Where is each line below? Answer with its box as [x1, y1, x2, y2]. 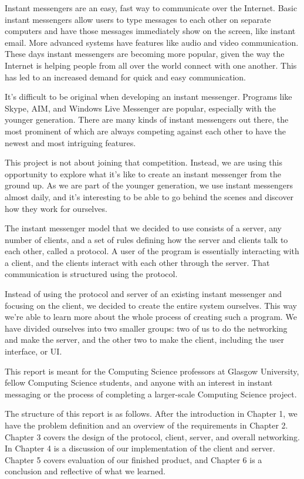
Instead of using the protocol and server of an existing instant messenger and [5, 288, 282, 300]
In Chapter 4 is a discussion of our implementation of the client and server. [5, 442, 275, 454]
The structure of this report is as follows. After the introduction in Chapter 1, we [5, 407, 298, 420]
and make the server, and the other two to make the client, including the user [5, 333, 284, 346]
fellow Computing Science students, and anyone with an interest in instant [5, 376, 273, 389]
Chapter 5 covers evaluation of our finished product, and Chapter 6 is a [5, 453, 262, 465]
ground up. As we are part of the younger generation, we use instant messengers [5, 179, 293, 191]
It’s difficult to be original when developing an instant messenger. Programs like [5, 90, 292, 103]
